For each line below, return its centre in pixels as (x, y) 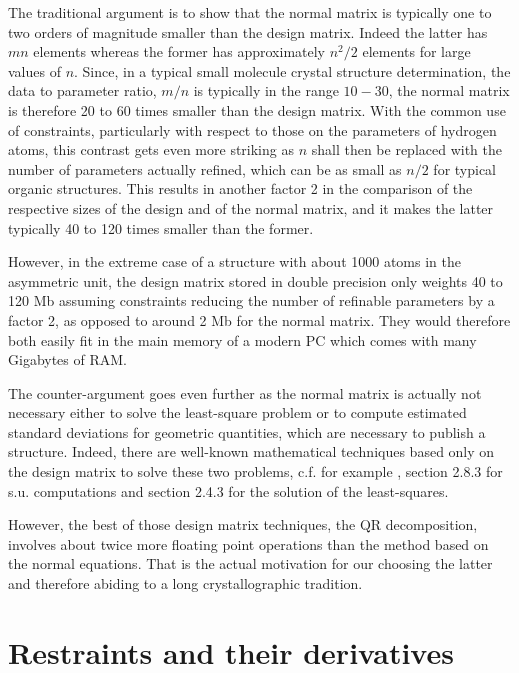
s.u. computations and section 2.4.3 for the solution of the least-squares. (228, 490)
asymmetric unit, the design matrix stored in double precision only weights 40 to (255, 280)
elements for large (416, 51)
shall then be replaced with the (406, 149)
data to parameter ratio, (82, 90)
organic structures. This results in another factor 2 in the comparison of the (240, 188)
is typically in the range (266, 90)
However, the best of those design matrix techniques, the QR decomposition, (243, 524)
